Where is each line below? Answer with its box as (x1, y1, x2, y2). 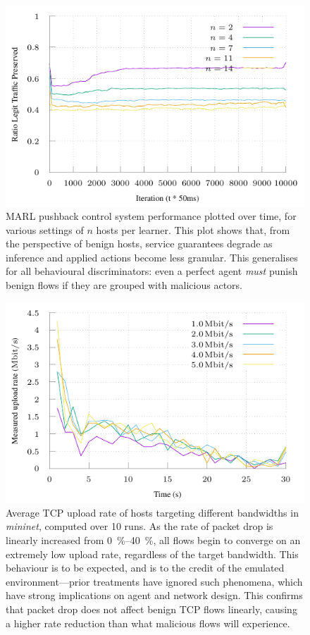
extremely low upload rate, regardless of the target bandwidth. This (6, 546, 299, 561)
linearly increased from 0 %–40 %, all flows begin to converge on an (6, 532, 301, 547)
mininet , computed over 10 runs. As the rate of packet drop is (6, 519, 273, 534)
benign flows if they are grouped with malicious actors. (6, 278, 242, 292)
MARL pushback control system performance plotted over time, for (6, 209, 297, 223)
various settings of (6, 222, 84, 237)
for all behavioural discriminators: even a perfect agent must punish (6, 264, 298, 278)
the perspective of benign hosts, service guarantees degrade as (6, 236, 273, 251)
